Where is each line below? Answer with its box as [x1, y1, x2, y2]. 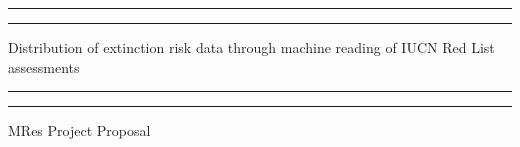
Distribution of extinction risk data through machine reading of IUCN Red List [8, 37, 495, 57]
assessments [8, 56, 80, 77]
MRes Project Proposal [8, 120, 151, 141]
